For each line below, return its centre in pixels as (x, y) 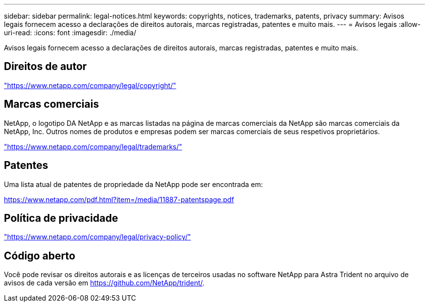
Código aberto (40, 256)
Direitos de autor (46, 67)
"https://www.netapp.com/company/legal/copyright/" (90, 85)
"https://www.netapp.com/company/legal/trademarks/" (93, 146)
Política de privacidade (61, 218)
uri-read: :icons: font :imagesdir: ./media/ (70, 33)
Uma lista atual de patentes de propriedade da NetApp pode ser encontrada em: (133, 184)
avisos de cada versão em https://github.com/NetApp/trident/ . (104, 283)
